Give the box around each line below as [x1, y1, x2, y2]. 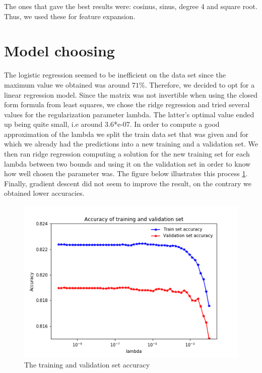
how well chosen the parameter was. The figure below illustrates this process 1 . [4, 168, 248, 179]
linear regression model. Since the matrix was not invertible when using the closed [4, 89, 258, 100]
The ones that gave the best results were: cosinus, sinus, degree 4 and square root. [4, 1, 257, 11]
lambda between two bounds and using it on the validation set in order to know [4, 158, 251, 169]
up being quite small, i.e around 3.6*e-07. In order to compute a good [4, 119, 220, 129]
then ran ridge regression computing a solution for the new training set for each [4, 148, 250, 159]
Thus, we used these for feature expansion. [4, 11, 136, 21]
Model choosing [4, 40, 115, 61]
